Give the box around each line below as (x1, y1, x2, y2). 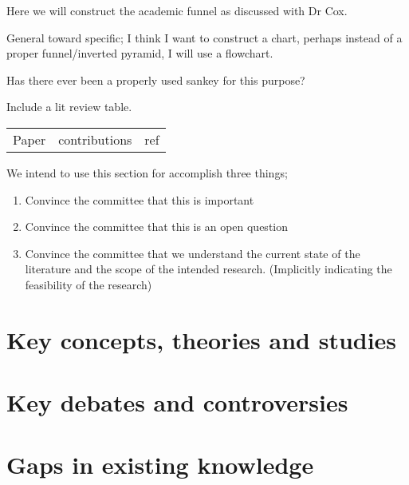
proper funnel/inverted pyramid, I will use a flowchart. (6, 45, 273, 62)
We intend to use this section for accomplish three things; (6, 164, 288, 181)
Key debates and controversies (6, 386, 348, 419)
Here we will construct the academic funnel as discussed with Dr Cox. (6, 2, 348, 18)
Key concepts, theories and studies (6, 323, 397, 356)
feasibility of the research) (25, 276, 152, 292)
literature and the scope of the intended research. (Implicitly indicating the (25, 260, 392, 277)
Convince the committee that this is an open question (25, 218, 289, 235)
